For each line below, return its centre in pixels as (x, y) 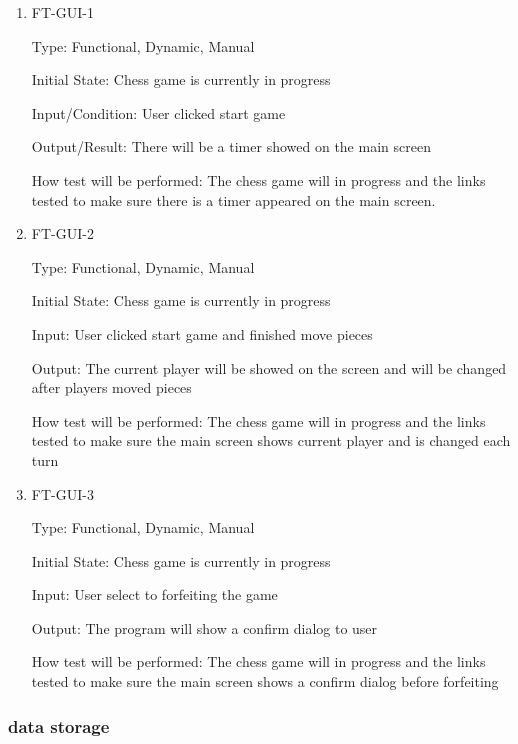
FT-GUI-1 (62, 12)
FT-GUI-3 (62, 493)
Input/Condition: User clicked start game (158, 112)
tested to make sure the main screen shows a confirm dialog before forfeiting (265, 681)
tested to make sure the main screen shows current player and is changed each (271, 440)
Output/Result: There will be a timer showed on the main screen (231, 146)
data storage (59, 725)
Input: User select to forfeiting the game (154, 594)
